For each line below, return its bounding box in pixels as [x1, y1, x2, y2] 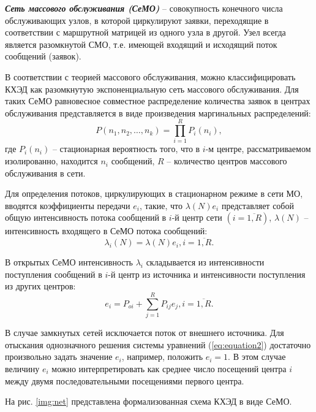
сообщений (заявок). [5, 50, 81, 63]
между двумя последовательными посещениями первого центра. [5, 374, 244, 387]
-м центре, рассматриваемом [205, 142, 311, 155]
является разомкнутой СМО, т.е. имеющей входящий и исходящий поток [5, 37, 277, 50]
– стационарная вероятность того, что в [52, 142, 200, 155]
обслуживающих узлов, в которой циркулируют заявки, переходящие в [5, 13, 269, 26]
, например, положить [121, 350, 203, 363]
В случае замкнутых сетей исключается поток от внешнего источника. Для [5, 326, 284, 339]
